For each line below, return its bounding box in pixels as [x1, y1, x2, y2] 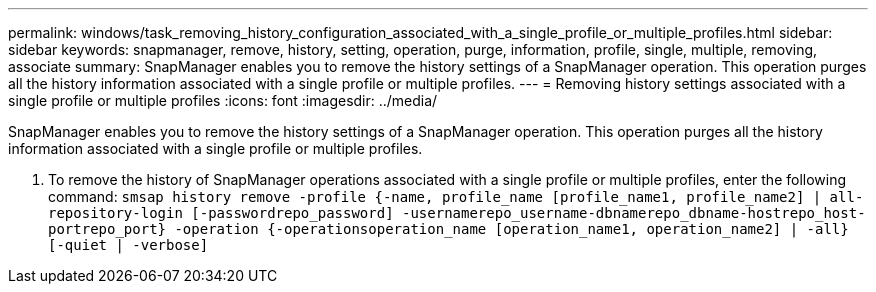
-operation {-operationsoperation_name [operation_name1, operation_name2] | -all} [174, 221, 849, 237]
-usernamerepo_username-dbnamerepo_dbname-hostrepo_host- [402, 205, 866, 221]
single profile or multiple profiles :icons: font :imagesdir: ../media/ [8, 92, 438, 109]
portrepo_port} [48, 221, 167, 237]
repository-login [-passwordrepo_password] [48, 205, 394, 221]
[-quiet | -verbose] [48, 237, 209, 253]
